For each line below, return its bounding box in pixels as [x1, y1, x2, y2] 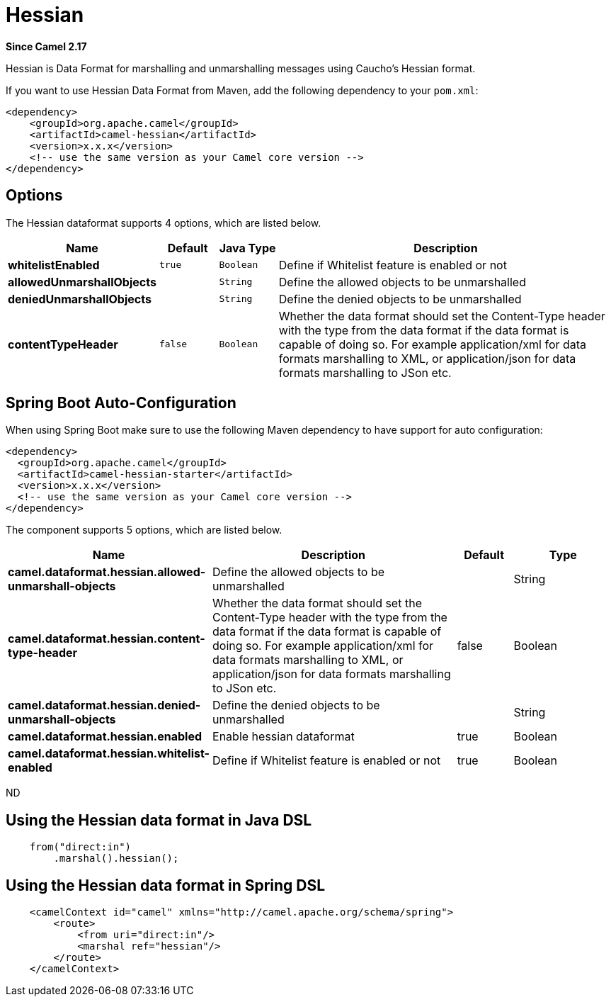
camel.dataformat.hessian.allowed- [8, 565, 206, 580]
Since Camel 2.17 [6, 40, 87, 52]
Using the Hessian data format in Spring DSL [6, 876, 326, 894]
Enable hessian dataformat [212, 729, 355, 744]
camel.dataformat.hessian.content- [8, 631, 205, 646]
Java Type [219, 240, 276, 255]
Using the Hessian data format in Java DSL [6, 811, 312, 829]
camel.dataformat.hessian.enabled [8, 729, 202, 744]
